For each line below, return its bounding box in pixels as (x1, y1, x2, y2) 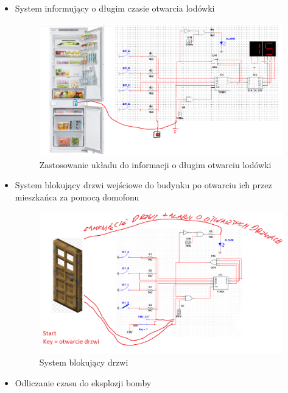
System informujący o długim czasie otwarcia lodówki (15, 2, 215, 14)
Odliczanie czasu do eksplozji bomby (15, 376, 152, 389)
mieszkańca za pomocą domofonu (15, 190, 139, 203)
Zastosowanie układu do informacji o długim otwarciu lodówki (39, 158, 272, 171)
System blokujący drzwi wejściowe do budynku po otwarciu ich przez (15, 179, 272, 191)
